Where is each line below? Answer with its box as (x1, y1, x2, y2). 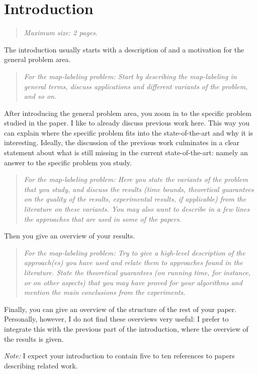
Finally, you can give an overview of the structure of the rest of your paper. (4, 303, 237, 314)
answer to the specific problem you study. (4, 157, 132, 167)
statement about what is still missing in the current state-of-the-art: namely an (4, 147, 248, 158)
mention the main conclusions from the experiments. (24, 287, 186, 297)
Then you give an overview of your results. (4, 230, 135, 241)
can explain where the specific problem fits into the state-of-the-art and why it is (4, 127, 253, 138)
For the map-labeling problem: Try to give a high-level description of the (24, 247, 245, 258)
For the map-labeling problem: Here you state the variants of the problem (24, 174, 248, 184)
